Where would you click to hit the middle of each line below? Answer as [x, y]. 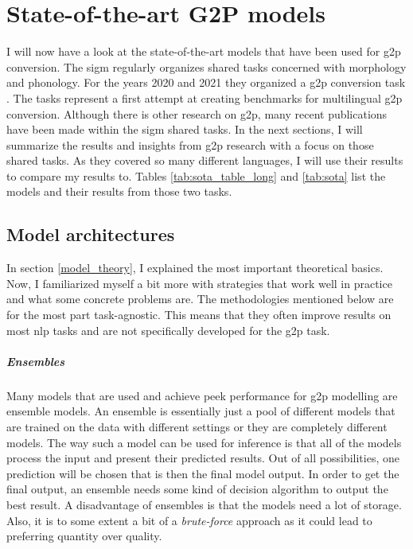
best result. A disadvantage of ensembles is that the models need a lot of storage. [204, 504]
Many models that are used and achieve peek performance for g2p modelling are [202, 395]
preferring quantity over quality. [84, 536]
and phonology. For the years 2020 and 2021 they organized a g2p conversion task [206, 82]
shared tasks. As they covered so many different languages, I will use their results [205, 160]
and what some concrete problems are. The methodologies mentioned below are [200, 299]
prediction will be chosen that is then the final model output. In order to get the [203, 473]
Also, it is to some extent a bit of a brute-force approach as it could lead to [189, 520]
